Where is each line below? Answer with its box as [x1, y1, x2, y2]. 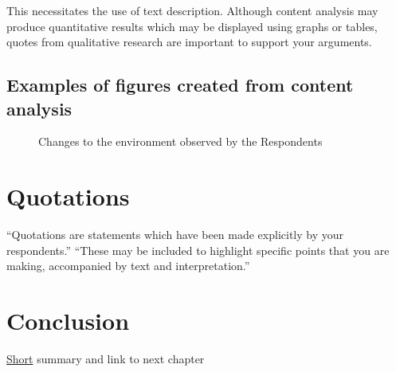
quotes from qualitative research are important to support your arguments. [6, 33, 372, 50]
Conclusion [6, 304, 130, 337]
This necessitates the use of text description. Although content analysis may [6, 2, 378, 18]
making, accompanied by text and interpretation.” [6, 257, 250, 274]
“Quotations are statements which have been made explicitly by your [6, 226, 344, 243]
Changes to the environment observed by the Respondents [38, 133, 323, 150]
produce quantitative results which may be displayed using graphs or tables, [6, 18, 378, 34]
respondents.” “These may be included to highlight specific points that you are [6, 241, 390, 258]
